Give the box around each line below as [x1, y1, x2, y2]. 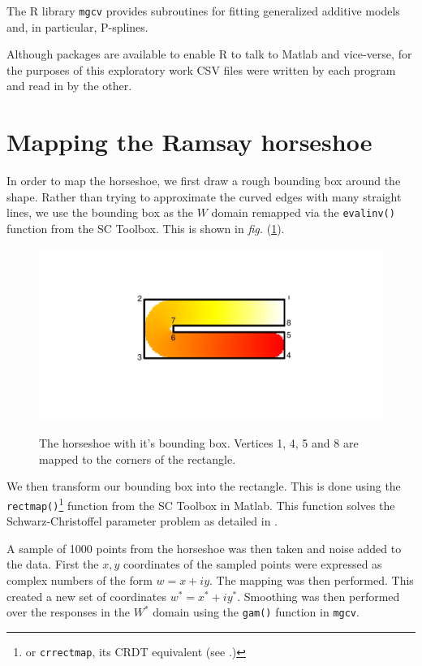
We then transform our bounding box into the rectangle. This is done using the [6, 478, 401, 495]
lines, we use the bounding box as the [6, 204, 194, 221]
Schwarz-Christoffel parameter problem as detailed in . [6, 512, 278, 530]
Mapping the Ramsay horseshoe [6, 125, 372, 158]
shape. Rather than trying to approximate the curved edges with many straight [6, 188, 402, 205]
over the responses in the [6, 603, 130, 621]
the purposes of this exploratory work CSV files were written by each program [6, 61, 396, 78]
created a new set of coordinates [6, 587, 166, 604]
